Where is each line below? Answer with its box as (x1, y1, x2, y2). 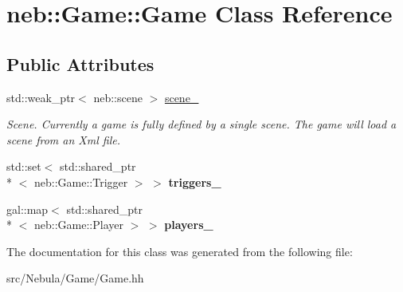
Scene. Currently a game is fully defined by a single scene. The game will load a (6, 116, 397, 132)
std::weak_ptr (6, 89, 76, 105)
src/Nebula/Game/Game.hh (6, 270, 144, 286)
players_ (164, 216, 213, 233)
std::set (6, 158, 41, 175)
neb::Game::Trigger (33, 173, 128, 190)
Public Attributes (6, 51, 155, 76)
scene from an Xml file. (6, 131, 120, 148)
